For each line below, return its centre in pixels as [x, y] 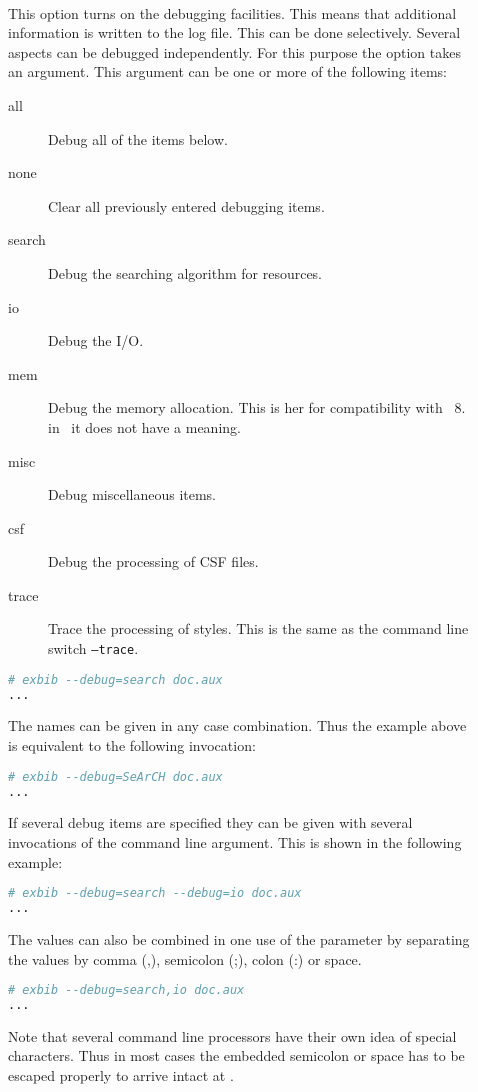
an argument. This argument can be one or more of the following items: [227, 71]
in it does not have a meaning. [144, 426]
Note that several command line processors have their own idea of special [232, 1035]
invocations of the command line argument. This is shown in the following [235, 842]
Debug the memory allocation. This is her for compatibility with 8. [257, 407]
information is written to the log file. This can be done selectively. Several [234, 32]
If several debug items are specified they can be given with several [210, 822]
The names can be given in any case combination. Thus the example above [237, 725]
